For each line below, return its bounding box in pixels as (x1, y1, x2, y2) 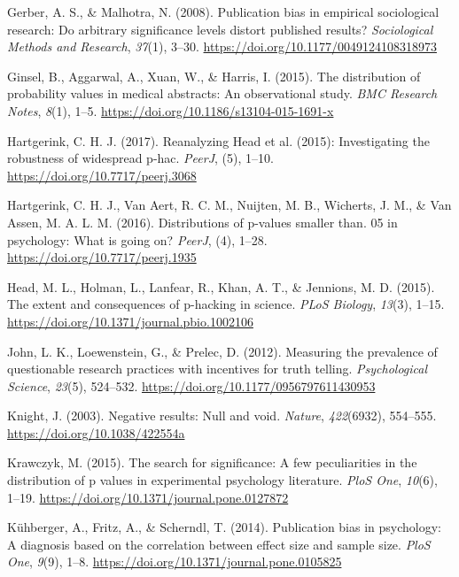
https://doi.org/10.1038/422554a (7, 423, 185, 442)
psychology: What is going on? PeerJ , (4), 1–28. (7, 230, 268, 249)
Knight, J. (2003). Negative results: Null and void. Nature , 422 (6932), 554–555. (7, 406, 437, 425)
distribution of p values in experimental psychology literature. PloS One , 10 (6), (7, 471, 438, 489)
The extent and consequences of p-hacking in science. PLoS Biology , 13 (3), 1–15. (7, 295, 445, 313)
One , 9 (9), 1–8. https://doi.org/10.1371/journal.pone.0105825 (7, 552, 342, 571)
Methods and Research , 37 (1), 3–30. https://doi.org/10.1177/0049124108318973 (7, 37, 437, 56)
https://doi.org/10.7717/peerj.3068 (7, 165, 197, 184)
